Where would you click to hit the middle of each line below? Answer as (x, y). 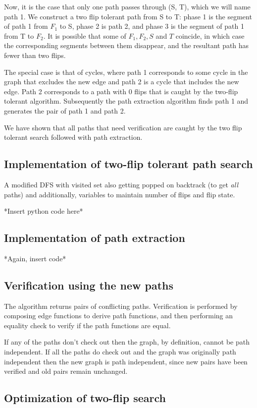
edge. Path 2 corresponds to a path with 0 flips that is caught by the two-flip (121, 91)
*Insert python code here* (44, 211)
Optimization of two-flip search (85, 398)
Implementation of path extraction (95, 238)
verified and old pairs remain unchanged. (66, 371)
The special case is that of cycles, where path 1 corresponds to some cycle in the (126, 72)
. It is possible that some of (85, 35)
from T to (19, 35)
